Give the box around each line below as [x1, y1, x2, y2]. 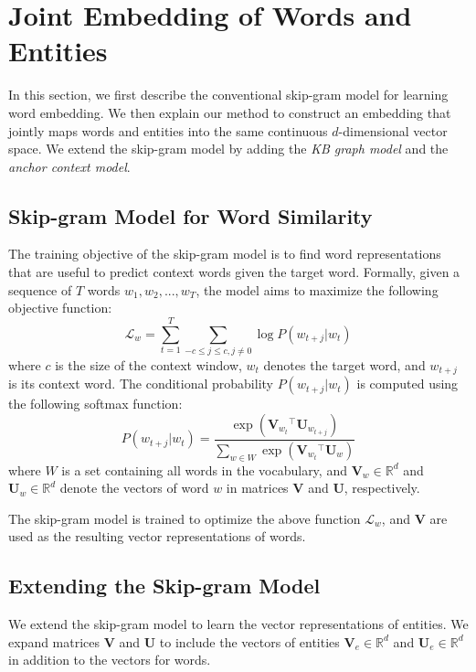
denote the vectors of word [59, 478, 209, 497]
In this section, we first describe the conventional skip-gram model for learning [8, 85, 449, 104]
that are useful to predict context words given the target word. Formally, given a [8, 262, 460, 282]
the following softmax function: [8, 394, 183, 413]
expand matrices [8, 632, 100, 651]
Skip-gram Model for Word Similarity [8, 201, 373, 229]
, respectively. [344, 478, 420, 497]
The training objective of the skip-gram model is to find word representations [8, 244, 441, 263]
